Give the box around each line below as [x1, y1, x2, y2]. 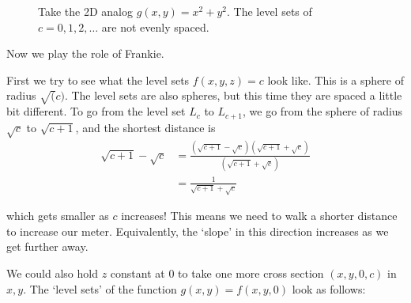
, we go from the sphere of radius [243, 103, 403, 119]
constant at [110, 265, 165, 282]
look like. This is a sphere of [267, 71, 404, 88]
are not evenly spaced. [101, 18, 209, 35]
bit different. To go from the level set [6, 103, 186, 119]
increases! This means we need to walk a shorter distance [121, 207, 398, 224]
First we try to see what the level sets [6, 71, 190, 88]
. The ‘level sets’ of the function [23, 280, 177, 297]
